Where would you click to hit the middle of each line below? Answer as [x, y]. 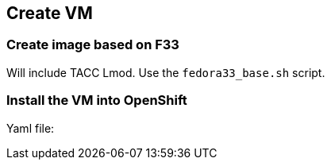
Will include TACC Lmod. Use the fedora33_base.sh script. [166, 72]
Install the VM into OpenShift [97, 100]
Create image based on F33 [93, 45]
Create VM [50, 13]
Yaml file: [31, 128]
